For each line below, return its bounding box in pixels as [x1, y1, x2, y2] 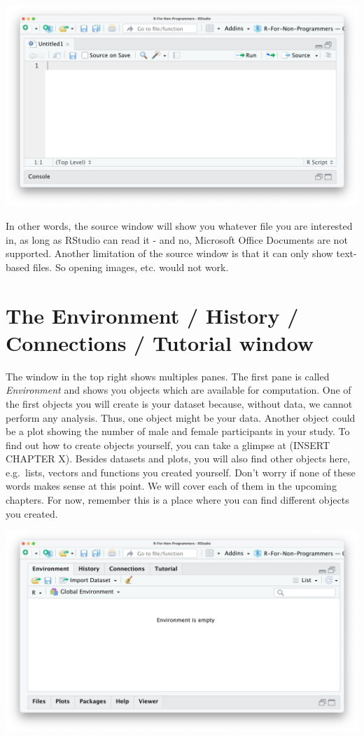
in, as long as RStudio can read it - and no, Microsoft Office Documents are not [6, 232, 348, 247]
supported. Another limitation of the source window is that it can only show [6, 246, 333, 261]
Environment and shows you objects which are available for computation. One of [6, 383, 351, 397]
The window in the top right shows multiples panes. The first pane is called [6, 368, 330, 383]
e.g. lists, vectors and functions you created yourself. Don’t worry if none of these [6, 464, 356, 479]
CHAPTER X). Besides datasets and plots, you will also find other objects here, [6, 451, 351, 466]
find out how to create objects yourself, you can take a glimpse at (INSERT [6, 437, 330, 452]
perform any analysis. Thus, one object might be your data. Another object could [6, 410, 356, 425]
